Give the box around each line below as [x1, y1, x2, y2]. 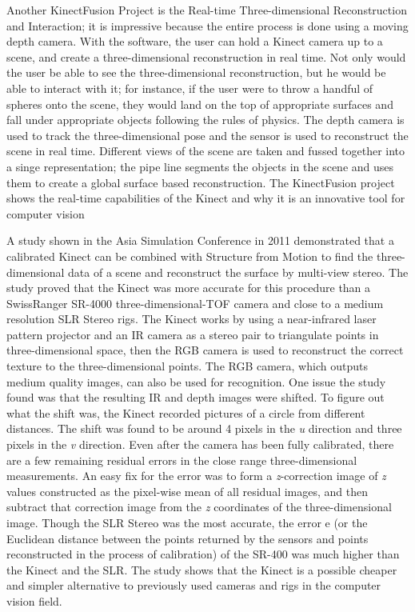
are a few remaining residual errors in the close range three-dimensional [6, 451, 357, 468]
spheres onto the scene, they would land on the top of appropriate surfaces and [6, 95, 393, 112]
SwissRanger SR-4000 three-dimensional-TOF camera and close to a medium [6, 294, 384, 311]
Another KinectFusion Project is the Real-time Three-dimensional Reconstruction [6, 2, 407, 18]
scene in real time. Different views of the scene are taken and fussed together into [6, 142, 405, 159]
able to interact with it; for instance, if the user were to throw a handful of [6, 79, 373, 96]
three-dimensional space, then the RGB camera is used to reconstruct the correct [6, 342, 404, 358]
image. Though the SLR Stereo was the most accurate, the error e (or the [6, 514, 368, 530]
